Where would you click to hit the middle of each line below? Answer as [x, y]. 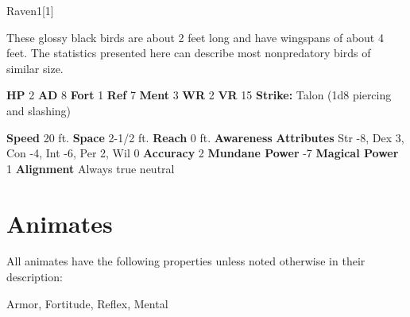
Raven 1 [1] [30, 10]
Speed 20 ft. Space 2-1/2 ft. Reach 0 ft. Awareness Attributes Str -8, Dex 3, [205, 137]
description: [35, 277]
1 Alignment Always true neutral [91, 168]
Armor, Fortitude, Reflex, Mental [87, 303]
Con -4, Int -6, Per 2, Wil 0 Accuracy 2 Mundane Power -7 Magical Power [203, 153]
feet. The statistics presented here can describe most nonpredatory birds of [189, 53]
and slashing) [39, 110]
